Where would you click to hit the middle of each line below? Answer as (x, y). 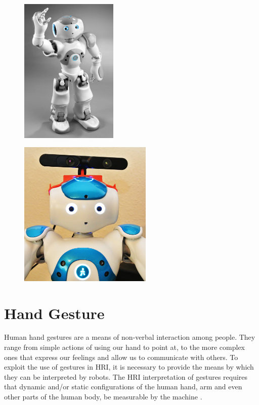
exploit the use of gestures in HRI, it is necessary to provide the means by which (129, 367)
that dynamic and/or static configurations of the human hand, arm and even (123, 387)
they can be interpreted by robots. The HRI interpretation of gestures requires (126, 376)
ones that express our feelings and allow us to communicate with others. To (121, 357)
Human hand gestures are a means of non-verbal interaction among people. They (130, 337)
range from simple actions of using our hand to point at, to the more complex (124, 347)
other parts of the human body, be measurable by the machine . (103, 396)
